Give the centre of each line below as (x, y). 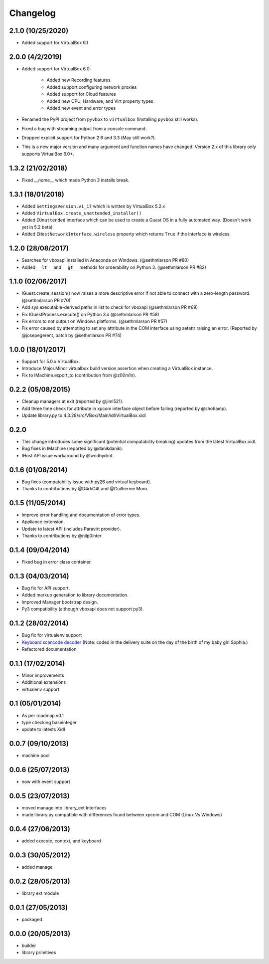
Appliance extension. (43, 522)
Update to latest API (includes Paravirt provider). (71, 529)
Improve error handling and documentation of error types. (81, 515)
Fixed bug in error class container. (57, 562)
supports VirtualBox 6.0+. (48, 154)
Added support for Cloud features (81, 94)
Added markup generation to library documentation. (75, 595)
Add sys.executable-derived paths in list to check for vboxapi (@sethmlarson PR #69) (110, 307)
